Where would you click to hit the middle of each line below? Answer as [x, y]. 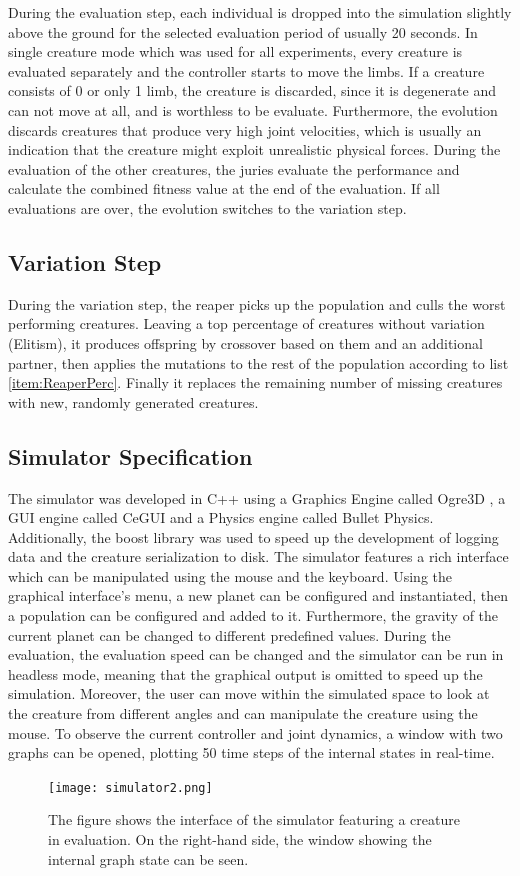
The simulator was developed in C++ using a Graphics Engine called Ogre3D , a [257, 497]
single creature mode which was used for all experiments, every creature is [235, 51]
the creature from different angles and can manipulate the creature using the [243, 713]
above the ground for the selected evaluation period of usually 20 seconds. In [243, 31]
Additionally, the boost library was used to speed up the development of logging [253, 536]
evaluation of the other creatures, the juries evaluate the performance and [234, 168]
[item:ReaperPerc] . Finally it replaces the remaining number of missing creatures [255, 382]
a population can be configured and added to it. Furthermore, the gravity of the [253, 615]
